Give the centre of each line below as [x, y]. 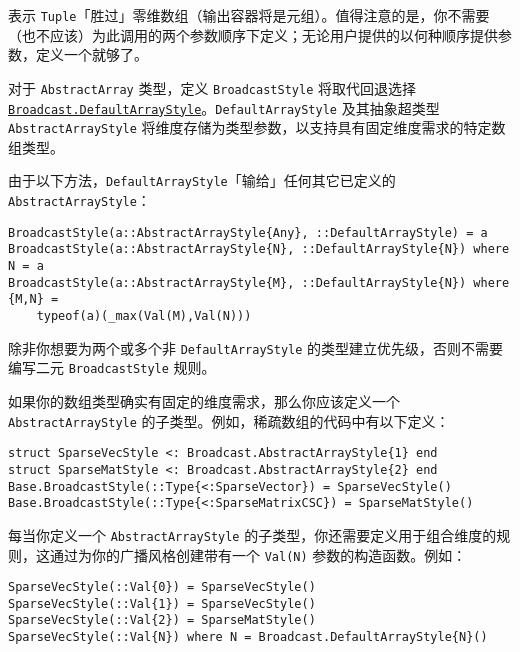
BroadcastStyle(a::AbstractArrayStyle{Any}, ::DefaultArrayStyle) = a [248, 232]
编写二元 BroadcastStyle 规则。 [112, 367]
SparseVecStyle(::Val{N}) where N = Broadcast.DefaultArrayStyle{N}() [248, 637]
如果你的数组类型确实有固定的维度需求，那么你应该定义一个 [204, 400]
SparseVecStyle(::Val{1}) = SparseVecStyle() [162, 603]
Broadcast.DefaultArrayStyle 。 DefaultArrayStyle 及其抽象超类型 [224, 107]
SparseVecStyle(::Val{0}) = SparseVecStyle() [162, 587]
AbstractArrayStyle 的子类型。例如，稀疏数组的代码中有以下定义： [229, 420]
